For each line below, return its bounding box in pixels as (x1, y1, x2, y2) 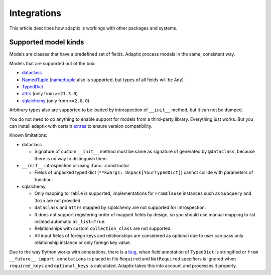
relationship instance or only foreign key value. (34, 239, 131, 245)
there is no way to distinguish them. (34, 155, 108, 161)
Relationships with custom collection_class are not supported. (34, 225, 172, 231)
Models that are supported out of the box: (9, 60, 96, 66)
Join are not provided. (34, 197, 82, 203)
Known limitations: (9, 132, 48, 138)
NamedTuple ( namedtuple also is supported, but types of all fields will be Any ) (22, 77, 184, 83)
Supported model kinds (9, 38, 84, 47)
